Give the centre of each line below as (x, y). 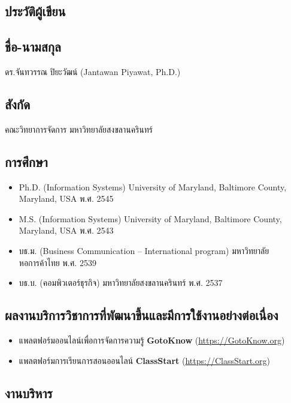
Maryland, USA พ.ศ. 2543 (66, 230)
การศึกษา (26, 161)
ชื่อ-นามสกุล (33, 47)
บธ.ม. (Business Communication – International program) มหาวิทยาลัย (144, 250)
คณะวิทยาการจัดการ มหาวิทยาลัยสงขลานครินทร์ (79, 129)
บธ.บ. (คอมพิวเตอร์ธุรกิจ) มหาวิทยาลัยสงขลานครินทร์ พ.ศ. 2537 (121, 283)
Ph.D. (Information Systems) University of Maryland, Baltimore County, (153, 186)
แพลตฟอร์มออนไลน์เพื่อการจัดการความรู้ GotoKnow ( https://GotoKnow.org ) (152, 340)
